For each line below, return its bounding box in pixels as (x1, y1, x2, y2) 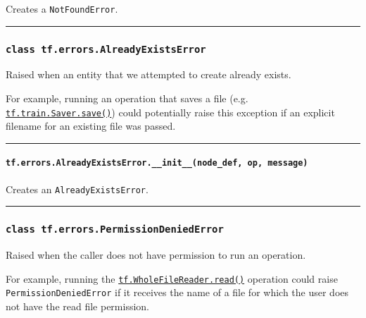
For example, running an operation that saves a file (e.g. (6, 91, 248, 106)
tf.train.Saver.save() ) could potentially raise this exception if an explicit (6, 104, 335, 119)
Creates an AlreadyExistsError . (6, 181, 149, 196)
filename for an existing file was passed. (6, 118, 176, 133)
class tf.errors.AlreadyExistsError (6, 43, 206, 55)
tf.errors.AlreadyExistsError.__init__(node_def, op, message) (6, 158, 308, 169)
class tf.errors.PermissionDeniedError (6, 224, 224, 236)
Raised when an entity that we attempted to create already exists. (6, 67, 291, 82)
